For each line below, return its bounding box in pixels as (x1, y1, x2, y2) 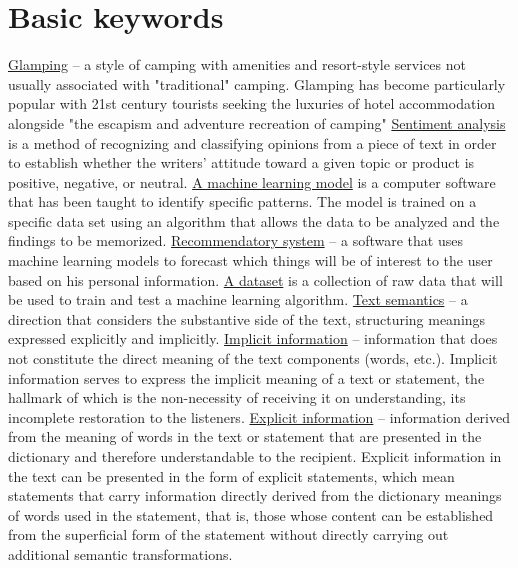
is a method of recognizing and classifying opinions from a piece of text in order (8, 132, 497, 153)
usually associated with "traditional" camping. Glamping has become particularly (8, 73, 506, 94)
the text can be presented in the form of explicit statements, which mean (8, 465, 455, 486)
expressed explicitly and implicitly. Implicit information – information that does (8, 328, 498, 349)
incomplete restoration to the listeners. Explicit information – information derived (8, 406, 511, 427)
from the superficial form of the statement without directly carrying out (8, 524, 449, 545)
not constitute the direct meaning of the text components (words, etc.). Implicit (8, 348, 498, 369)
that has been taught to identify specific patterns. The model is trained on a (8, 191, 477, 212)
